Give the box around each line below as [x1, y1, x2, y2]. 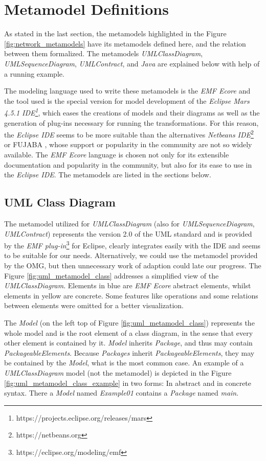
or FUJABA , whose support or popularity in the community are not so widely [4, 139, 252, 150]
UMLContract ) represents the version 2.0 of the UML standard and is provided [4, 228, 252, 239]
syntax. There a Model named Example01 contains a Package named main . [4, 387, 239, 398]
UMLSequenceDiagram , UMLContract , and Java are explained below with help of [4, 58, 260, 68]
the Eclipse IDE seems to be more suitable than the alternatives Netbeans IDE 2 [4, 128, 254, 140]
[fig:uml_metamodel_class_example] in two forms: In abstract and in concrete [4, 377, 252, 388]
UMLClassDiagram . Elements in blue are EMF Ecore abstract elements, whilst [4, 280, 251, 291]
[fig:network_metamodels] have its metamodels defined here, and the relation [4, 38, 246, 49]
